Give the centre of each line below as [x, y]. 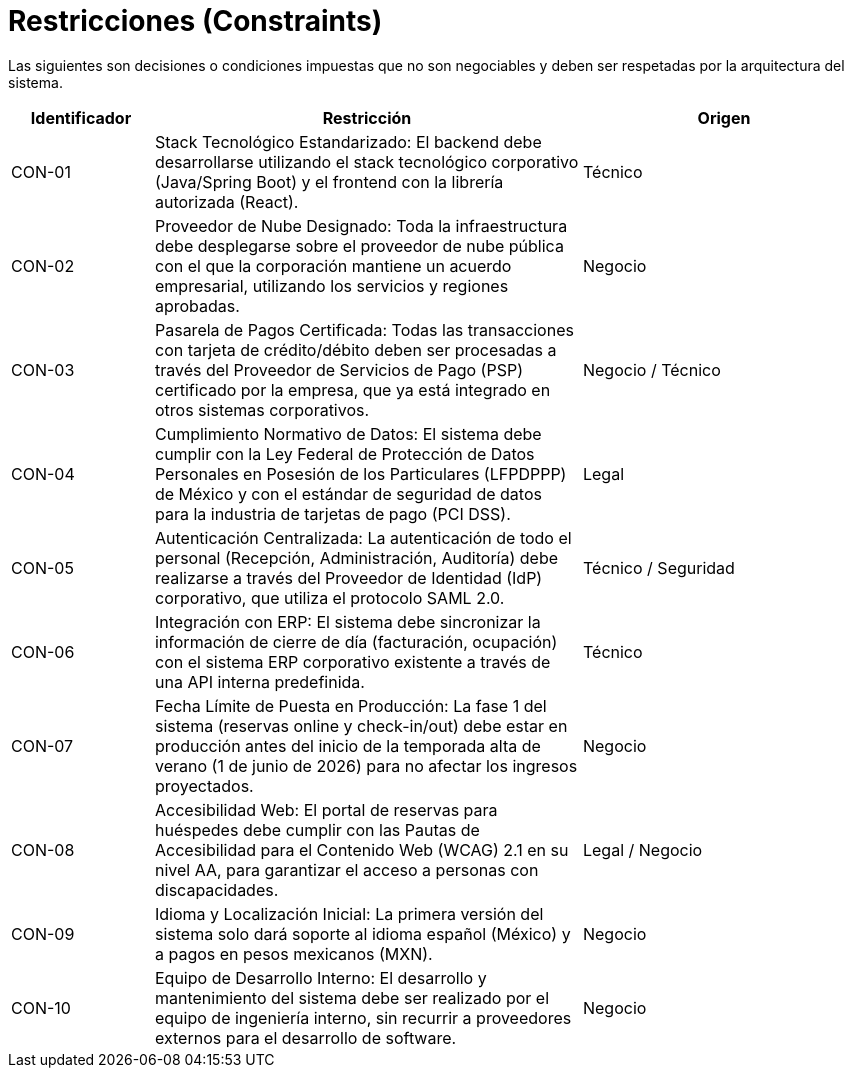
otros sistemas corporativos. [262, 409]
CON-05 [42, 567]
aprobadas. [197, 305]
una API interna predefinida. [259, 681]
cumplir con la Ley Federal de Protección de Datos [344, 453]
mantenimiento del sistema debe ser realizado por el [352, 997]
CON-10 [41, 1007]
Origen [724, 117]
